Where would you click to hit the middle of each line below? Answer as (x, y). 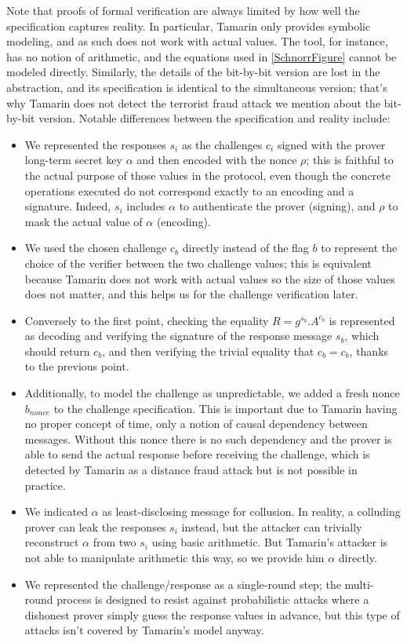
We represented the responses (95, 144)
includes (146, 206)
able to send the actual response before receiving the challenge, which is (197, 454)
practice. (45, 485)
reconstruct (52, 542)
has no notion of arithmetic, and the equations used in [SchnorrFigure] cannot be (202, 56)
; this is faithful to (350, 160)
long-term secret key (73, 160)
